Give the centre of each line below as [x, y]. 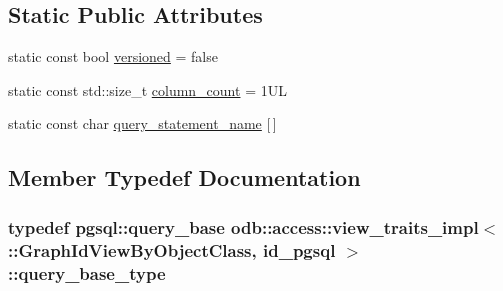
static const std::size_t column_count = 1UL [147, 89]
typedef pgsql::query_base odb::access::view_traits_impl [243, 226]
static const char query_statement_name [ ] [142, 123]
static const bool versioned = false [113, 56]
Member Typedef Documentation [184, 177]
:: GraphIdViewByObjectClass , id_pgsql [172, 249]
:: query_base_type [87, 272]
